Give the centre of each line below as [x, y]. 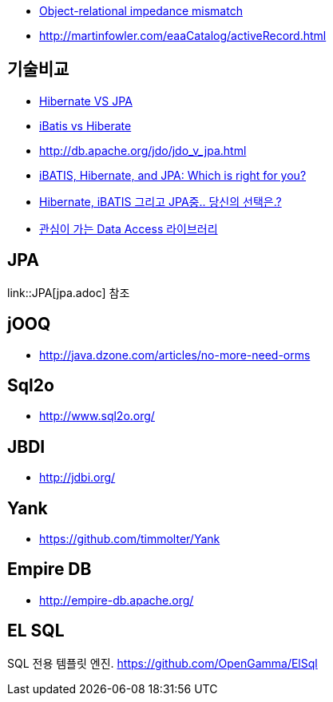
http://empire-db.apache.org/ [117, 600]
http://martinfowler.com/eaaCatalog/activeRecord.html [183, 36]
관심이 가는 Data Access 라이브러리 [129, 228]
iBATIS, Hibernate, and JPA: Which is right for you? [173, 175]
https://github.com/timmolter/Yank [130, 539]
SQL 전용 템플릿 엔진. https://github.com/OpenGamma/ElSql [163, 663]
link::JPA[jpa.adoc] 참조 [69, 292]
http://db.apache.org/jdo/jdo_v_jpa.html [143, 150]
